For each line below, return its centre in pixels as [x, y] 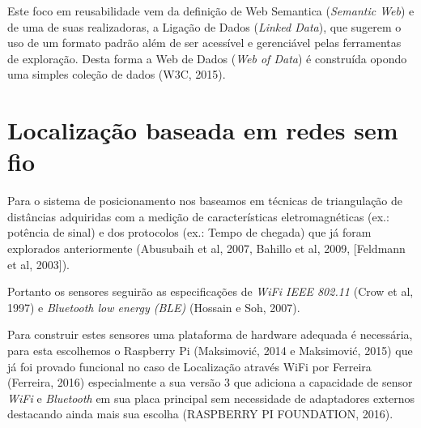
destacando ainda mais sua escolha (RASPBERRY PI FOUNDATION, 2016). [200, 414]
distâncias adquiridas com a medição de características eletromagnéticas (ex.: [198, 216]
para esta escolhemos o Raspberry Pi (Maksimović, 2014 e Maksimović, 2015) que [210, 351]
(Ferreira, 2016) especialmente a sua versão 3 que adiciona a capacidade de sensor [210, 382]
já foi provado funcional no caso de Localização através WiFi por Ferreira [189, 366]
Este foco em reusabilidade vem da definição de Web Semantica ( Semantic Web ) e [211, 11]
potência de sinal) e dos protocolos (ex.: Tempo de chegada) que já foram [189, 232]
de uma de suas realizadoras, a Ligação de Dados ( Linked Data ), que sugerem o [204, 26]
